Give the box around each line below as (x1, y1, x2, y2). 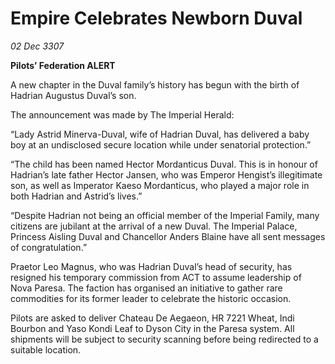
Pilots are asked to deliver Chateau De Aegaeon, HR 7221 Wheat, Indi (10, 312, 295, 324)
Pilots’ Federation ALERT (10, 59, 116, 71)
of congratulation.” (10, 241, 88, 253)
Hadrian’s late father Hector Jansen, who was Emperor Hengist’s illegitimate (10, 168, 323, 181)
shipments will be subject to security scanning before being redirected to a (10, 333, 319, 345)
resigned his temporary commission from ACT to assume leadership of (10, 271, 302, 283)
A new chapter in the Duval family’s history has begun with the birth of (10, 78, 300, 91)
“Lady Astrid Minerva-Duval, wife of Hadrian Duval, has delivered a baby (10, 128, 310, 140)
